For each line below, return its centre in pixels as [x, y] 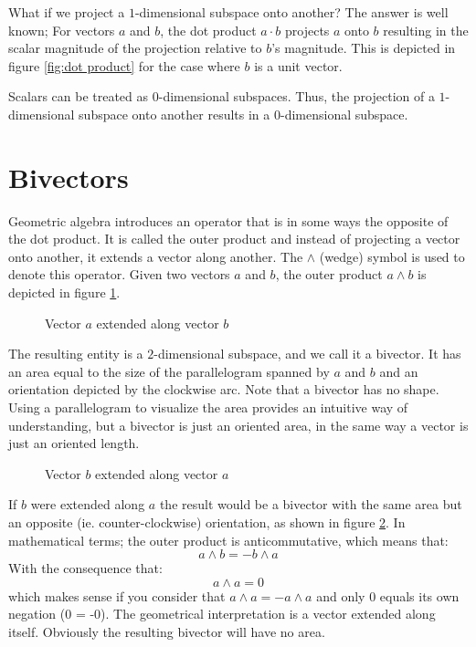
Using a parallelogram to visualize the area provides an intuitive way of [208, 407]
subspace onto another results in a [175, 114]
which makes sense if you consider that [117, 595]
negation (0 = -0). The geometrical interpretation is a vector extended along [222, 614]
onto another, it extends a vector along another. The [156, 256]
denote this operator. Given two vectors [119, 274]
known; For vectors [62, 30]
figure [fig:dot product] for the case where [124, 65]
